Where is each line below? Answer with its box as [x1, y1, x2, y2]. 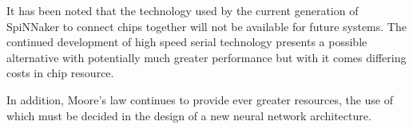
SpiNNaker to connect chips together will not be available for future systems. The [6, 18, 407, 34]
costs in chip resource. [6, 64, 114, 81]
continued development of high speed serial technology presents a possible [6, 33, 367, 50]
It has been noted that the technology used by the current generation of [6, 2, 359, 18]
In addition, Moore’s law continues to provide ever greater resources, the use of [6, 91, 394, 107]
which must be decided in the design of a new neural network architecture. [6, 107, 371, 123]
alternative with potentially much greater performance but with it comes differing [6, 49, 407, 65]
